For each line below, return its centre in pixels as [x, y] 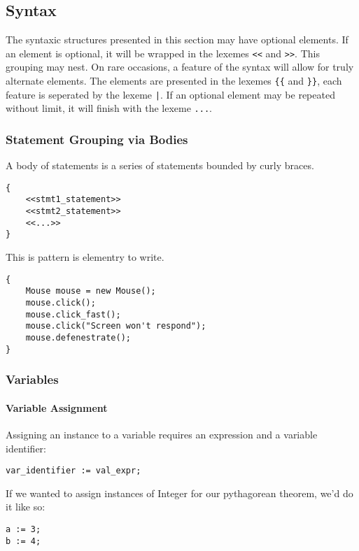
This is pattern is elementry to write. [85, 257]
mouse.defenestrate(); [78, 337]
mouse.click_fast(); [73, 314]
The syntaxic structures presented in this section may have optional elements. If [177, 40]
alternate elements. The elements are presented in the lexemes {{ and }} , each [174, 81]
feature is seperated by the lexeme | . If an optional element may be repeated [170, 94]
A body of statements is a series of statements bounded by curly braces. [160, 165]
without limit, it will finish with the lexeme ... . [109, 108]
